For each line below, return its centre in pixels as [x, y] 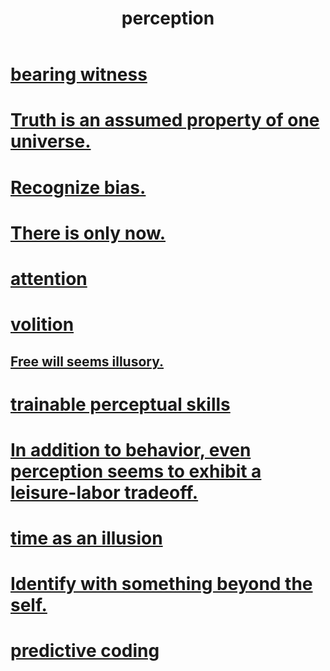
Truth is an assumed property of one [165, 120]
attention [49, 278]
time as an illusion [86, 538]
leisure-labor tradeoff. [104, 492]
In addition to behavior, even [131, 449]
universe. [51, 141]
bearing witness [79, 74]
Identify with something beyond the [161, 584]
